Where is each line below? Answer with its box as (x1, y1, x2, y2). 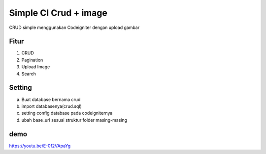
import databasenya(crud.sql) (21, 103, 82, 109)
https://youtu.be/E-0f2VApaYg (9, 143, 71, 149)
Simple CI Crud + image (9, 7, 108, 18)
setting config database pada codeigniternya (21, 110, 113, 116)
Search (21, 71, 36, 77)
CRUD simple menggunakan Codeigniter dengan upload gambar (9, 25, 140, 30)
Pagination (21, 57, 43, 63)
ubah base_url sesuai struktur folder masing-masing (21, 117, 128, 123)
